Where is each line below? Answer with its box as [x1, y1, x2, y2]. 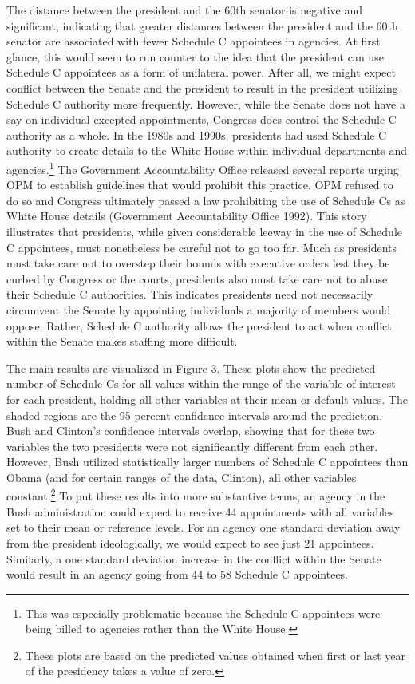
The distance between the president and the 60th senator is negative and [6, 2, 363, 18]
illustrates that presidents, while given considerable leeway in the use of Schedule [6, 223, 403, 239]
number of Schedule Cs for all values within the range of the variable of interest [6, 375, 396, 392]
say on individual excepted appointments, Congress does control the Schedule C [6, 111, 397, 128]
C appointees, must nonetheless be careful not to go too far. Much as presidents [6, 239, 397, 255]
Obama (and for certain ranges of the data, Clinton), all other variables [6, 469, 357, 485]
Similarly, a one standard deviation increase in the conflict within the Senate [6, 550, 381, 567]
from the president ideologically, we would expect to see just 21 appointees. [6, 534, 374, 551]
